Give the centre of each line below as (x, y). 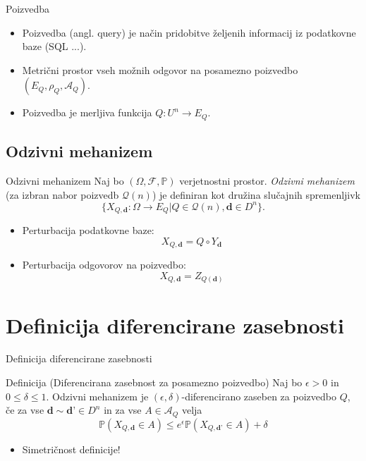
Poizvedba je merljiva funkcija (87, 112)
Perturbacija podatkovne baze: (88, 230)
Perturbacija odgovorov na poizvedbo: (104, 265)
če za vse (25, 410)
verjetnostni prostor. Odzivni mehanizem (267, 181)
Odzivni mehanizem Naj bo (65, 181)
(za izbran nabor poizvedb (62, 194)
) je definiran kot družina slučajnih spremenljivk (256, 194)
